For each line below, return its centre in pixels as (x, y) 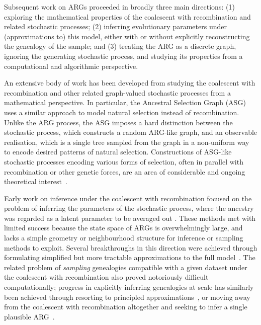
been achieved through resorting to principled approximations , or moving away (127, 297)
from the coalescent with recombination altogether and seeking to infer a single (126, 307)
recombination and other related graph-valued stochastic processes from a (117, 92)
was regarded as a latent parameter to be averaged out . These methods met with (130, 218)
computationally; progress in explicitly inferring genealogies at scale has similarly (129, 287)
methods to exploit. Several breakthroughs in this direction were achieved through (131, 247)
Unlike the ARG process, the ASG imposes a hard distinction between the (118, 122)
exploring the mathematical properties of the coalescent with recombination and (127, 16)
